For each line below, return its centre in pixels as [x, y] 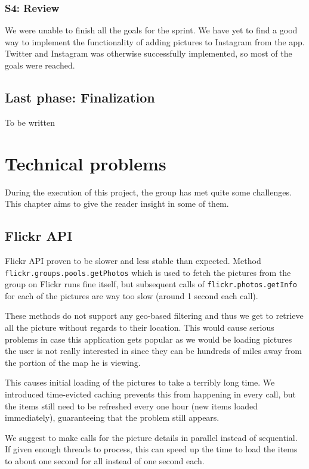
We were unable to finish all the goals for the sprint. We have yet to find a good [151, 30]
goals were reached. [40, 65]
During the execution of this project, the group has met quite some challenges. [148, 192]
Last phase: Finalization [80, 97]
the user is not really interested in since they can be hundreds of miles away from [154, 351]
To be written [30, 122]
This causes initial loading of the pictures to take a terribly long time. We [140, 382]
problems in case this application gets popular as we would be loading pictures [149, 339]
